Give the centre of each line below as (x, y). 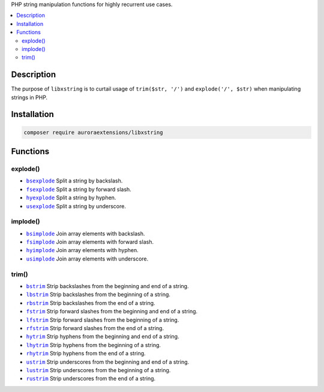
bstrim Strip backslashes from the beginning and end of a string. (107, 286)
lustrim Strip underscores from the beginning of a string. (98, 370)
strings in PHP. (29, 97)
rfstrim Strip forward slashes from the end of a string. (95, 328)
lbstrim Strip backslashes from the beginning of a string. (98, 295)
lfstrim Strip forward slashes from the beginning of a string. (103, 320)
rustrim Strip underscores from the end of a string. (91, 379)
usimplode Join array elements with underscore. (87, 259)
